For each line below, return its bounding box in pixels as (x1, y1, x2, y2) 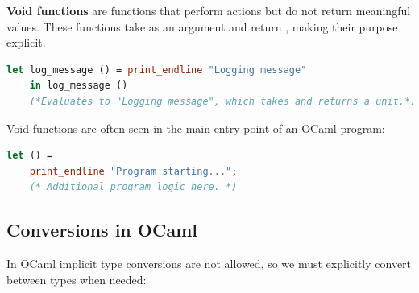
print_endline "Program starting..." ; (29, 165, 238, 177)
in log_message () (29, 80, 128, 92)
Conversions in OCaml (6, 217, 197, 242)
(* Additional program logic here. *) (29, 181, 238, 193)
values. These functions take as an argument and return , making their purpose (6, 18, 398, 35)
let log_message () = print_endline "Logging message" (6, 64, 307, 76)
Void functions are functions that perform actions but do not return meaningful (6, 2, 411, 19)
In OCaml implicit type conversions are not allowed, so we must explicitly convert (6, 255, 412, 272)
